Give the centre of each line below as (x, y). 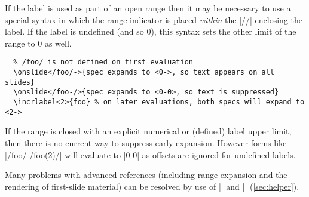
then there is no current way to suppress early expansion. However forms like (146, 142)
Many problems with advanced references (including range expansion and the (146, 175)
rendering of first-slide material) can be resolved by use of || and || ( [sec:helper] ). (152, 186)
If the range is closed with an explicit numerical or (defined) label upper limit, (148, 131)
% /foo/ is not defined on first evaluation (103, 62)
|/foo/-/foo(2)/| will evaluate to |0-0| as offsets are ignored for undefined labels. (150, 154)
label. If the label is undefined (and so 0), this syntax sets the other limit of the (151, 31)
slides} (20, 82)
